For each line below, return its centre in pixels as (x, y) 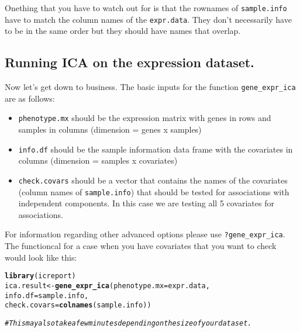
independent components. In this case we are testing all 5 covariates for (146, 203)
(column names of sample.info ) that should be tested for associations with (154, 191)
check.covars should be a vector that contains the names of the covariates (153, 180)
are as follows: (30, 98)
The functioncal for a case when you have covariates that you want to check (141, 246)
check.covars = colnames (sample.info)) (78, 305)
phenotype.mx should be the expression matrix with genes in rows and (145, 118)
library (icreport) (40, 276)
